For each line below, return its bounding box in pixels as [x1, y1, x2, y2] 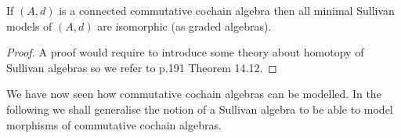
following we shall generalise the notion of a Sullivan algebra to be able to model [6, 100, 393, 117]
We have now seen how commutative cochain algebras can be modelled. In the [6, 85, 381, 102]
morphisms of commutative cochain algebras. [6, 116, 222, 133]
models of [6, 17, 52, 34]
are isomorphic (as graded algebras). [97, 17, 272, 34]
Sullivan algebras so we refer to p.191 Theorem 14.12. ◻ [6, 59, 277, 75]
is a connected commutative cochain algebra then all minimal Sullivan [59, 2, 395, 18]
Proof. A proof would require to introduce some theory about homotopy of [6, 44, 364, 60]
